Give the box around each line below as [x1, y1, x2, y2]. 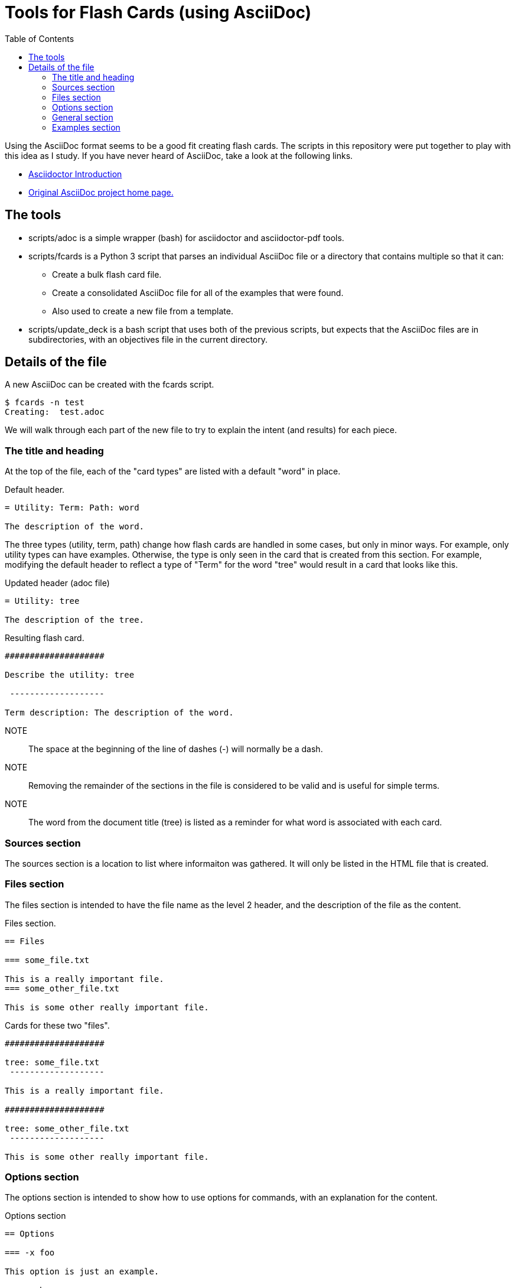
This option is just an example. [5, 1267, 159, 1277]
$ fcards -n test [5, 398, 84, 408]
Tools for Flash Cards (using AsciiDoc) [5, 2, 312, 22]
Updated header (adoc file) [5, 578, 110, 588]
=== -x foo [5, 1248, 55, 1258]
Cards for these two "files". [5, 1020, 110, 1030]
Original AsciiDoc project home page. [28, 187, 174, 197]
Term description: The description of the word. [5, 708, 234, 718]
